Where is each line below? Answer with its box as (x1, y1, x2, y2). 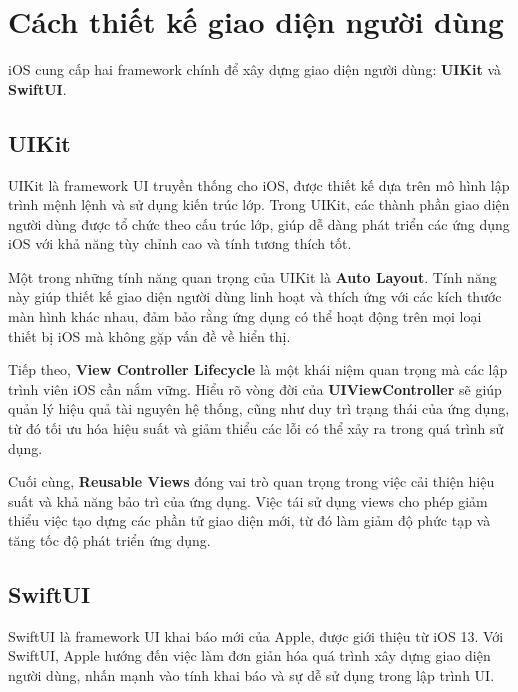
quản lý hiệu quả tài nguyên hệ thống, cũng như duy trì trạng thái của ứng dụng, (8, 398, 510, 419)
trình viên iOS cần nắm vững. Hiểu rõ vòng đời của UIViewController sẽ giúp (8, 378, 502, 399)
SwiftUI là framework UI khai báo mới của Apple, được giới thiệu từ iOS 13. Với (8, 625, 504, 646)
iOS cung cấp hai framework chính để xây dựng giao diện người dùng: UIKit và (8, 59, 502, 80)
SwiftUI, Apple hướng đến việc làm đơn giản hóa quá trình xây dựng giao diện (8, 645, 491, 666)
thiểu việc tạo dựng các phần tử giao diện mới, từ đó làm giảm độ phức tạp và (8, 510, 491, 531)
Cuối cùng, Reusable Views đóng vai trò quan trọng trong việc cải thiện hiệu (8, 471, 495, 492)
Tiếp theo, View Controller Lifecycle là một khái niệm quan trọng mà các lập (8, 359, 508, 380)
